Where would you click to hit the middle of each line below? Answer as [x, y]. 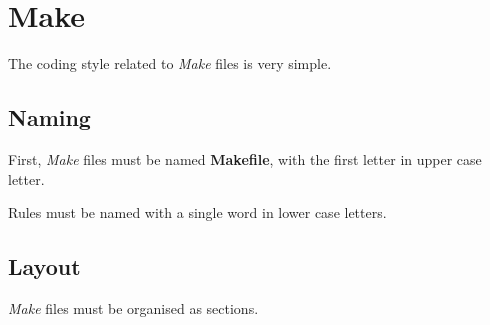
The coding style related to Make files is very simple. [170, 63]
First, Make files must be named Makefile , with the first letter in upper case [245, 158]
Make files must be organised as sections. [133, 307]
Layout [44, 266]
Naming [49, 117]
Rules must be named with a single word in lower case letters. [197, 212]
